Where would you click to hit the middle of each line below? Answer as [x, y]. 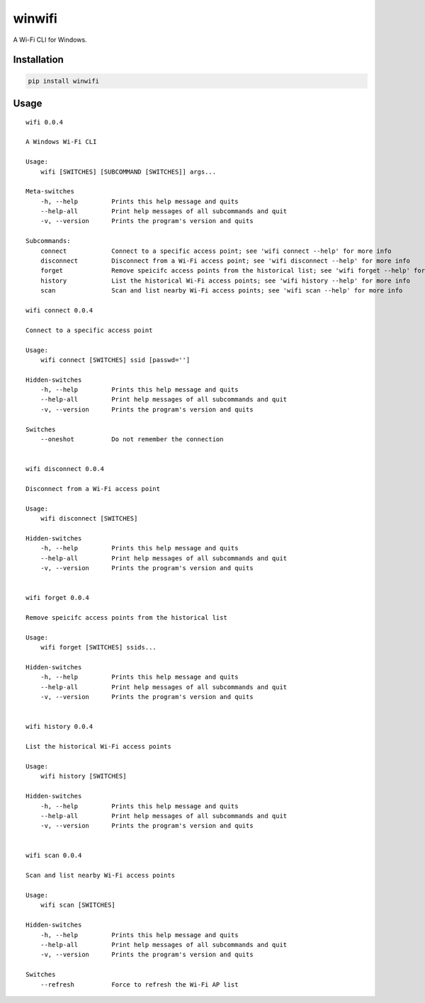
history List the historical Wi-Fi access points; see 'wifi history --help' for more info [225, 280]
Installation [38, 60]
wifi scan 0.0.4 [54, 856]
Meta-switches [50, 192]
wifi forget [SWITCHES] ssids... [98, 647]
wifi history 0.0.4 [59, 727]
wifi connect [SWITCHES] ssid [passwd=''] [115, 360]
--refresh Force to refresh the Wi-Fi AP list [139, 984]
